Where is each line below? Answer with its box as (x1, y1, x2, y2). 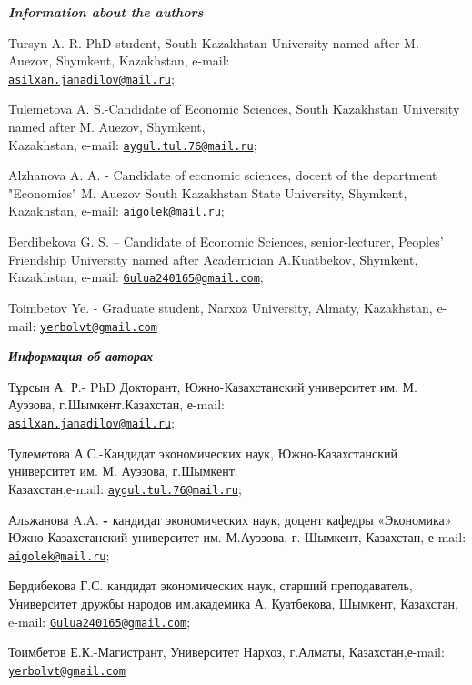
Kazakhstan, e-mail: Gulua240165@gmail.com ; (8, 267, 264, 287)
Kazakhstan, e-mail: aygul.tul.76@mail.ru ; (8, 135, 257, 154)
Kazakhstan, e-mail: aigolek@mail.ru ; (8, 201, 225, 220)
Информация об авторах (8, 347, 153, 366)
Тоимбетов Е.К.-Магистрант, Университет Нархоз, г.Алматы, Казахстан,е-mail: (8, 642, 445, 661)
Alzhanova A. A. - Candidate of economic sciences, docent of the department (8, 166, 437, 185)
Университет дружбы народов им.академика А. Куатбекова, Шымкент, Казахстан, (8, 593, 458, 612)
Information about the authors (8, 3, 204, 21)
